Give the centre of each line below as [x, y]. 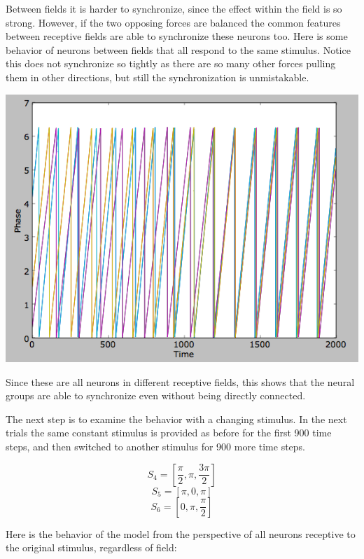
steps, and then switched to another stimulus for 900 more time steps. [156, 446]
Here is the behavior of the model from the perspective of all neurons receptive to [181, 533]
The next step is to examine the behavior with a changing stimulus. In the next [176, 419]
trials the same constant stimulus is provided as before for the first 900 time [169, 433]
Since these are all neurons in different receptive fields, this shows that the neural [180, 381]
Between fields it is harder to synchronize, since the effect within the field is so [174, 8]
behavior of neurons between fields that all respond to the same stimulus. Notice [178, 49]
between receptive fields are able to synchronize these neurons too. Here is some [177, 36]
